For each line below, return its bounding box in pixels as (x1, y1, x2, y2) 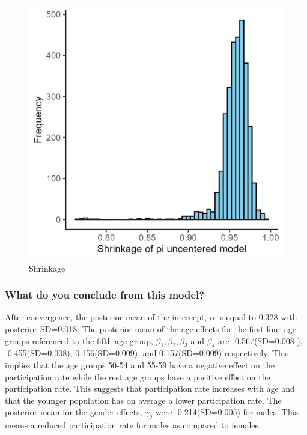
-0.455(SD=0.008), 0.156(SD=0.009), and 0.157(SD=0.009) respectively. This (5, 347, 289, 359)
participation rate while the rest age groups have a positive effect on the (5, 370, 270, 383)
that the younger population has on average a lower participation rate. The (5, 394, 282, 406)
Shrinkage (29, 261, 65, 274)
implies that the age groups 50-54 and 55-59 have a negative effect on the (5, 358, 275, 371)
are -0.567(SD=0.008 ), (218, 334, 303, 347)
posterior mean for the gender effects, (5, 406, 142, 418)
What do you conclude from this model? (5, 287, 205, 302)
